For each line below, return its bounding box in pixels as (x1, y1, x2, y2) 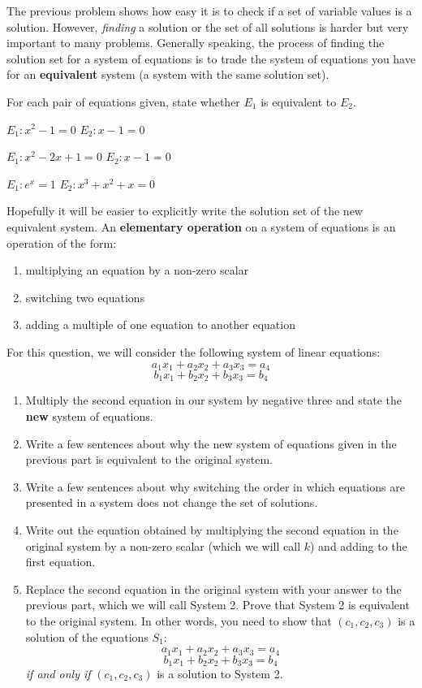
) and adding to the (310, 537, 407, 554)
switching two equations (25, 288, 145, 305)
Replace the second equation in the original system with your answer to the (25, 580, 402, 597)
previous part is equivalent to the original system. (25, 451, 273, 468)
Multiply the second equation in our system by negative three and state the (25, 392, 402, 409)
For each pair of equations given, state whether (6, 93, 240, 110)
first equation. (25, 553, 96, 570)
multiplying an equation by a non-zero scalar (25, 262, 249, 279)
